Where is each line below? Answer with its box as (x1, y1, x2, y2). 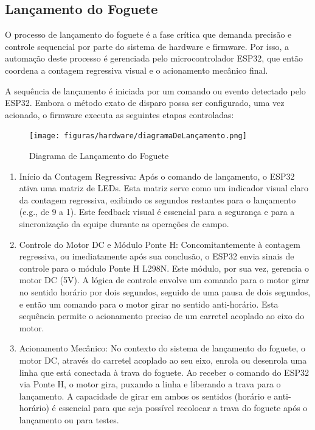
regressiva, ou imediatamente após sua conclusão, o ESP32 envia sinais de (19, 250, 294, 263)
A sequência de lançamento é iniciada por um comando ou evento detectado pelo (5, 84, 306, 97)
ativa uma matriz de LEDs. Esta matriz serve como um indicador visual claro (19, 182, 309, 194)
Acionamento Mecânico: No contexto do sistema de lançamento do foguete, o (19, 342, 306, 354)
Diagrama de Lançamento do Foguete (29, 149, 169, 162)
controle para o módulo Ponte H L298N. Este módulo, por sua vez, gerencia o (19, 261, 309, 274)
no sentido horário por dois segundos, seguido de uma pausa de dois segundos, (19, 285, 311, 298)
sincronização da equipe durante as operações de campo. (19, 217, 229, 230)
